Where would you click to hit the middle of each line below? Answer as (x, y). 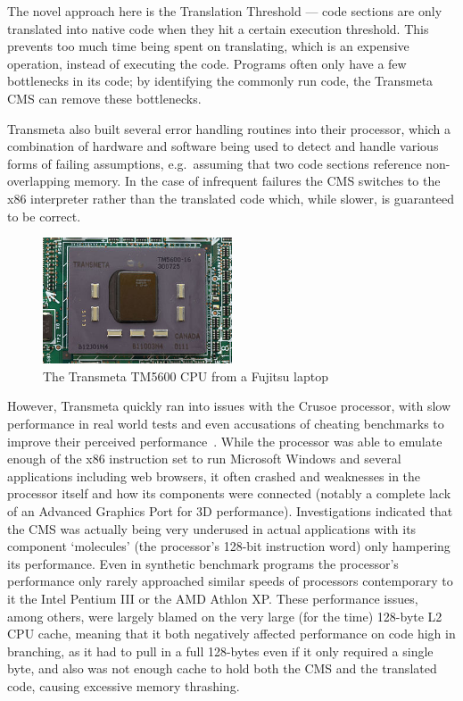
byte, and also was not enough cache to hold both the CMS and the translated (222, 668)
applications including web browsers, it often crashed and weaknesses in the (214, 476)
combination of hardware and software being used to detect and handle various (223, 146)
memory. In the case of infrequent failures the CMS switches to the (257, 181)
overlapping (39, 181)
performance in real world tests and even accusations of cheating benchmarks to (226, 424)
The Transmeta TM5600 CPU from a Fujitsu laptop (186, 376)
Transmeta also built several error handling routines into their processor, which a (229, 128)
